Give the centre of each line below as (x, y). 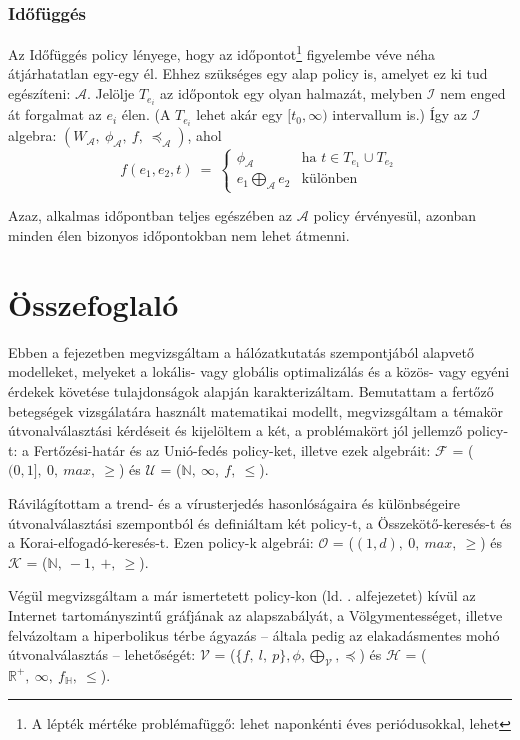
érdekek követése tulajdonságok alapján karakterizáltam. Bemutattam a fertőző (251, 390)
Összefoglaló (93, 303)
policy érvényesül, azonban (395, 215)
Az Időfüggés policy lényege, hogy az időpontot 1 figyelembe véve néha (222, 52)
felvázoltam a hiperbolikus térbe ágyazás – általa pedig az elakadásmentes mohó (254, 634)
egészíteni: (39, 93)
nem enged (473, 93)
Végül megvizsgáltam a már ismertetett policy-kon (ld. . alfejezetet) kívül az (242, 595)
